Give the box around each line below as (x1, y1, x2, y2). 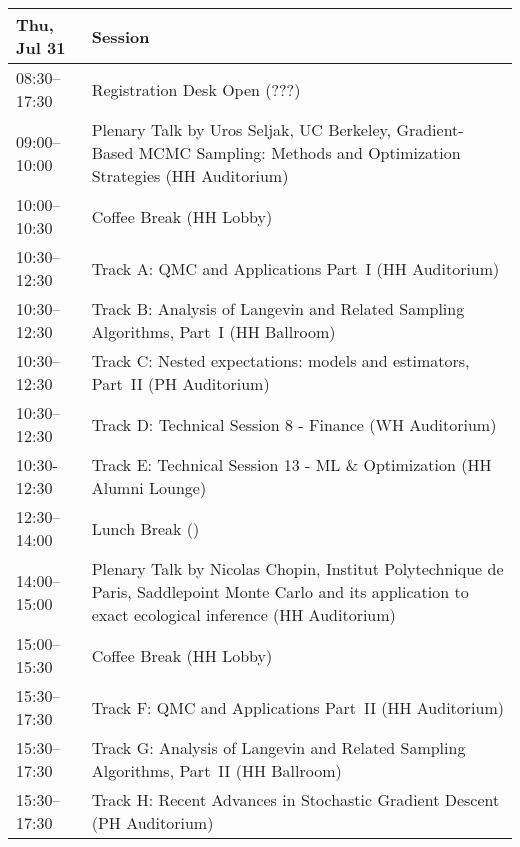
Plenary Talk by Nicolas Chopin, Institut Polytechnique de (91, 557, 504, 580)
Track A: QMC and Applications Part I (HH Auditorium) (91, 256, 500, 280)
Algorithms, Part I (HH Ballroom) (91, 320, 336, 343)
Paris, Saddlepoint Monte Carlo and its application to (91, 580, 469, 603)
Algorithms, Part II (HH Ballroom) (91, 759, 342, 782)
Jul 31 (16, 36, 66, 59)
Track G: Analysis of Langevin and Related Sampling (91, 736, 466, 759)
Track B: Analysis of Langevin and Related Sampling (91, 297, 465, 320)
